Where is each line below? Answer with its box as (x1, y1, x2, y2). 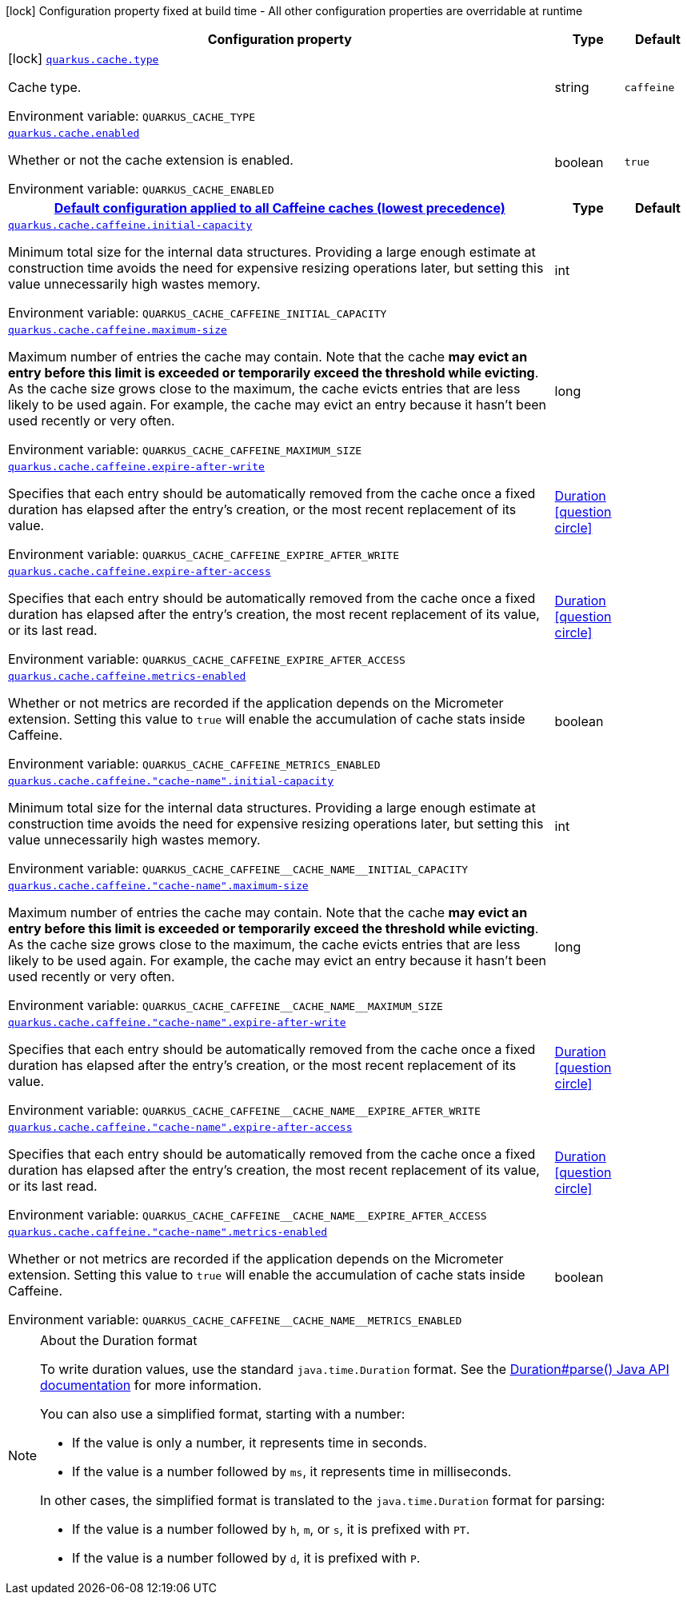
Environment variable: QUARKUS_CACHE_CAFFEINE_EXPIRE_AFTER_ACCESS (8, 651, 405, 667)
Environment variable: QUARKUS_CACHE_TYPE (8, 108, 255, 124)
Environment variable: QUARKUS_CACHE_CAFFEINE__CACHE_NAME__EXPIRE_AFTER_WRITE (8, 1102, 481, 1118)
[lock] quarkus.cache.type (8, 50, 159, 66)
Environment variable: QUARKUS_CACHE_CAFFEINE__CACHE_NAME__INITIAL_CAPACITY (8, 860, 469, 876)
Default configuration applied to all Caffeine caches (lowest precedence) (54, 200, 505, 216)
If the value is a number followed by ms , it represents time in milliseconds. (72, 1463, 512, 1479)
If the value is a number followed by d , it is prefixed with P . (72, 1550, 421, 1566)
